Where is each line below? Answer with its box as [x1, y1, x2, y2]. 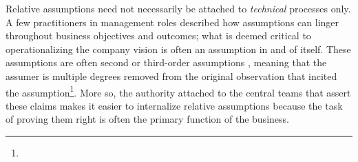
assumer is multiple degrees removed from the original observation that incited [6, 68, 337, 83]
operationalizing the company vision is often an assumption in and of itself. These [6, 41, 351, 56]
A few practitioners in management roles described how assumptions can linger [6, 14, 339, 29]
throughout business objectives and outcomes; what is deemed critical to [6, 28, 311, 43]
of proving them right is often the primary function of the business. [6, 112, 289, 126]
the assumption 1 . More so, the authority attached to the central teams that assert [6, 83, 351, 99]
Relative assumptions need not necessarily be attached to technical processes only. [6, 1, 351, 15]
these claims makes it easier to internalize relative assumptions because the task [6, 98, 343, 112]
